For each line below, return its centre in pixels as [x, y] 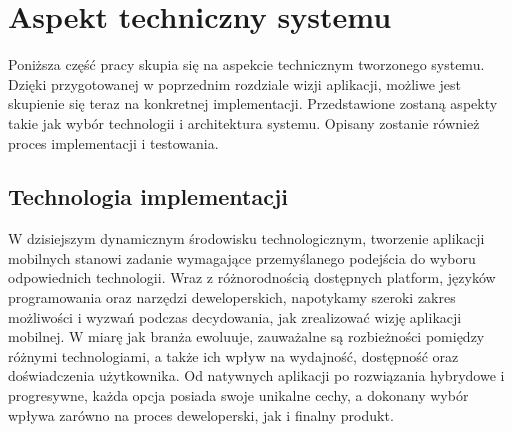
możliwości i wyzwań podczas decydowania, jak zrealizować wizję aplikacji [235, 316]
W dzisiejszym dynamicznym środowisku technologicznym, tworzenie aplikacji [246, 238]
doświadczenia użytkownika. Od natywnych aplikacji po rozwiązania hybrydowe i [256, 375]
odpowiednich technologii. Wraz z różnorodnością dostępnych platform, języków [252, 277]
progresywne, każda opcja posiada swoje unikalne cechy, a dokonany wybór [238, 395]
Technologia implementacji [148, 196]
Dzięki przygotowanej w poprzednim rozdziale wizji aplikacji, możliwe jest [235, 83]
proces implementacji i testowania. [113, 142]
